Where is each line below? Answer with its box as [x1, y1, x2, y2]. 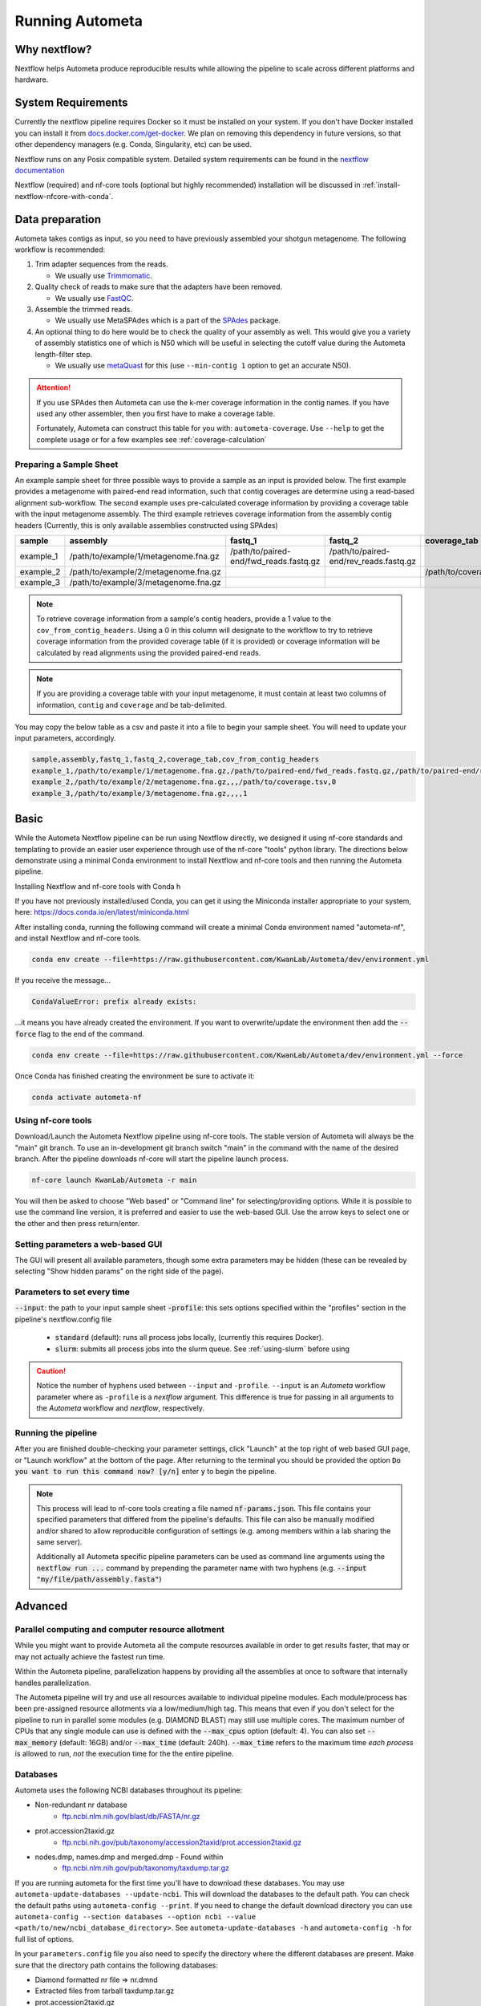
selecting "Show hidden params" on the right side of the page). [14, 1266, 224, 1276]
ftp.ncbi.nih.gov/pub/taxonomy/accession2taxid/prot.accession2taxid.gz [62, 1837, 302, 1847]
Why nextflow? [14, 43, 92, 56]
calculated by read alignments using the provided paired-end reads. [36, 648, 261, 657]
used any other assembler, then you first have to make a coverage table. [36, 409, 276, 419]
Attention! [36, 383, 71, 392]
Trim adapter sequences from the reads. [34, 259, 168, 269]
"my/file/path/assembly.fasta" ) [36, 1574, 162, 1584]
